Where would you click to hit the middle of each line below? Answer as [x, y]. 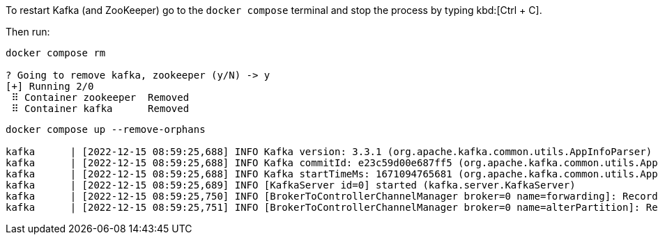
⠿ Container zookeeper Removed [100, 97]
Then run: [28, 32]
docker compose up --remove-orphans [106, 129]
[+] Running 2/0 [50, 86]
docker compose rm [56, 53]
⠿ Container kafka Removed [100, 109]
